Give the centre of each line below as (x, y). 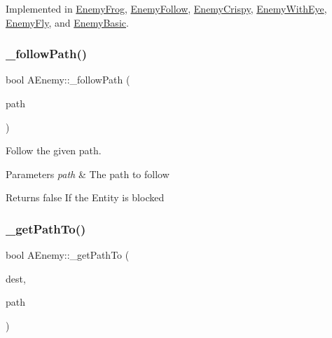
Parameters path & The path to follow (88, 174)
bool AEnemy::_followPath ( (68, 80)
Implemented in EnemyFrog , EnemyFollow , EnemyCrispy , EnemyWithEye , (166, 8)
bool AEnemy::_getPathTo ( (68, 255)
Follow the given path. (54, 150)
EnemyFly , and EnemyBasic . (67, 22)
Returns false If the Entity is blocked (85, 197)
